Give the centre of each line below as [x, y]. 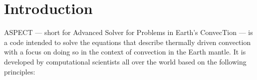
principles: [20, 71]
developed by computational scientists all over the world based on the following [125, 61]
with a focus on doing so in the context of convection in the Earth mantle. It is [125, 52]
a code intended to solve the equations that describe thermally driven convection [128, 42]
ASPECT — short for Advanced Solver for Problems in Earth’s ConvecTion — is [128, 32]
